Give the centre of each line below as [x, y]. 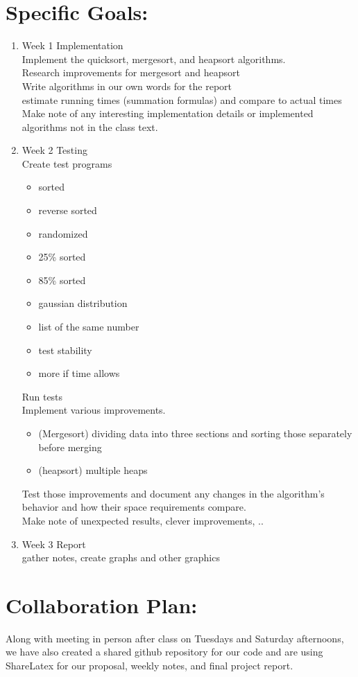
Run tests [42, 396]
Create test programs [67, 163]
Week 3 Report [54, 544]
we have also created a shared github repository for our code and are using [164, 652]
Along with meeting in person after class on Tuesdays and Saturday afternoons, [175, 638]
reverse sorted [68, 210]
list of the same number [89, 327]
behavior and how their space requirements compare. [134, 507]
